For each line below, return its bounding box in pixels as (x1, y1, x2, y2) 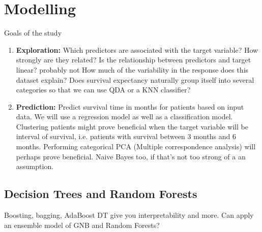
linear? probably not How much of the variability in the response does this (16, 64, 249, 75)
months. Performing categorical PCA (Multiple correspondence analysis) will (16, 141, 256, 152)
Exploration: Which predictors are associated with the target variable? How (16, 44, 258, 55)
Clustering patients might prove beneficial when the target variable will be (16, 121, 248, 131)
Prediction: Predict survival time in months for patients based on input (16, 101, 244, 112)
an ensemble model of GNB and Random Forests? (4, 219, 160, 230)
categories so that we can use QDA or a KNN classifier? (16, 84, 191, 95)
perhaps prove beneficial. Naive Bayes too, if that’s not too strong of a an (16, 151, 246, 161)
